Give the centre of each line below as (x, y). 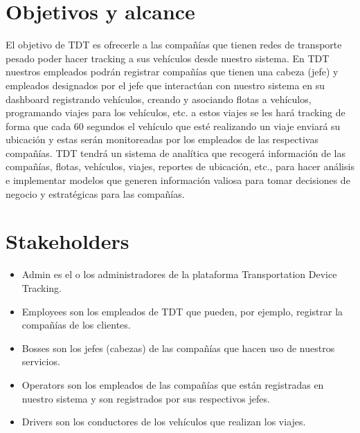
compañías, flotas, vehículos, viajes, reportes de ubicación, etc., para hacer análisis (180, 166)
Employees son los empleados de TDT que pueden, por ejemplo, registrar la (182, 311)
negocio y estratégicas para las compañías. (95, 193)
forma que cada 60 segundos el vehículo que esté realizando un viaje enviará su (173, 126)
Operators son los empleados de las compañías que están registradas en (173, 384)
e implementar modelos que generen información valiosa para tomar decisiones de (178, 180)
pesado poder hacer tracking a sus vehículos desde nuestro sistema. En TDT (168, 58)
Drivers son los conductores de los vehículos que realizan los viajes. (164, 422)
